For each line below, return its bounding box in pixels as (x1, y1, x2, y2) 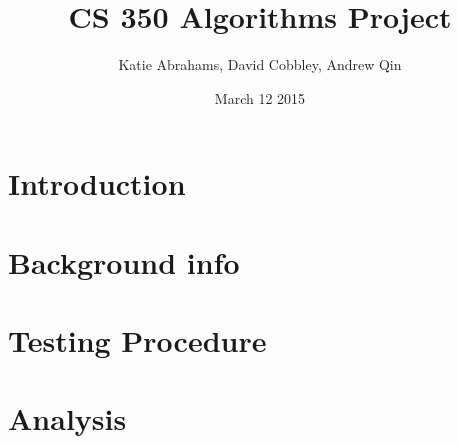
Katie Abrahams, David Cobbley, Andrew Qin (118, 54, 402, 75)
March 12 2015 (214, 87, 306, 108)
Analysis (8, 398, 127, 439)
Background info (8, 241, 240, 282)
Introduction (8, 163, 186, 204)
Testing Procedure (8, 320, 267, 361)
